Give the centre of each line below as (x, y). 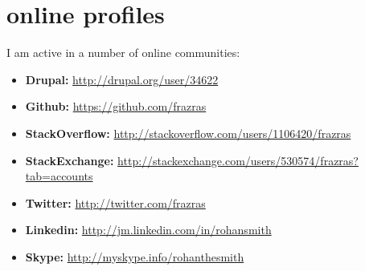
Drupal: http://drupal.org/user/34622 (122, 79)
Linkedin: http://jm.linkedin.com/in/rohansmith (148, 230)
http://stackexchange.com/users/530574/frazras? (238, 160)
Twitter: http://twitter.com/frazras (115, 202)
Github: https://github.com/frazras (116, 106)
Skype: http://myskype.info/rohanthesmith (135, 256)
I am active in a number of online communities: (123, 53)
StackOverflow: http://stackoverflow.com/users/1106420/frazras (188, 133)
